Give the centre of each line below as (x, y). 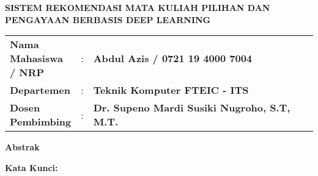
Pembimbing (41, 122)
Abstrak (22, 147)
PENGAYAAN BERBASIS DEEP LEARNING (108, 19)
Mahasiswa (36, 58)
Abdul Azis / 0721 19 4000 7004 (173, 58)
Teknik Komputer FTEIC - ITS (171, 90)
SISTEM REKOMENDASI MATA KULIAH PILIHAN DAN (138, 7)
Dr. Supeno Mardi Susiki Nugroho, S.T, (192, 108)
